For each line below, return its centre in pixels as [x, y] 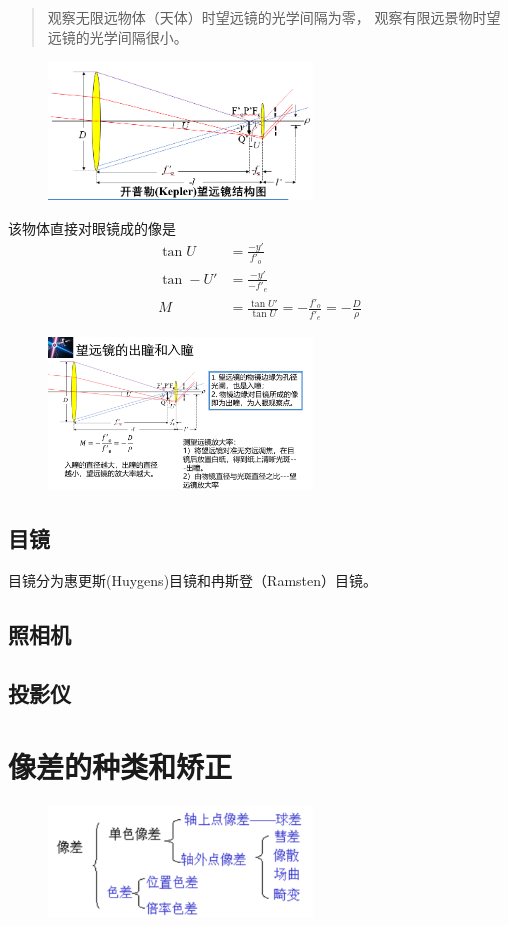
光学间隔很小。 [138, 36]
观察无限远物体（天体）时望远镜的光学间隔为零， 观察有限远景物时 [267, 17]
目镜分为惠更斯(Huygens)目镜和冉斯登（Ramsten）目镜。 [193, 579]
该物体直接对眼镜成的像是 [92, 227]
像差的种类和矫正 [120, 766]
